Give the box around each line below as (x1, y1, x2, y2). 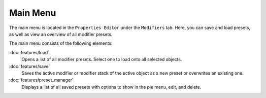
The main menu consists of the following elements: (9, 40, 113, 46)
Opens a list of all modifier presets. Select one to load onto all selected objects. (21, 57, 182, 63)
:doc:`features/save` (9, 63, 50, 69)
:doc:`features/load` (9, 49, 49, 55)
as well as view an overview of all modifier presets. (9, 31, 113, 37)
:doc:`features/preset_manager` (9, 77, 74, 83)
